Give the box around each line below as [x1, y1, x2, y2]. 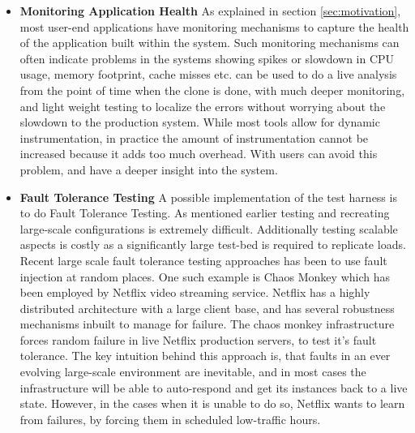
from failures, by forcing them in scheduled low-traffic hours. [19, 410, 321, 427]
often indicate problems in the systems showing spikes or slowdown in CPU [19, 49, 395, 66]
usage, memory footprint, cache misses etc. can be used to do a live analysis [19, 66, 397, 83]
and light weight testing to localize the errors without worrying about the [19, 97, 386, 114]
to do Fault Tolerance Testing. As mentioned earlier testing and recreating [19, 204, 390, 221]
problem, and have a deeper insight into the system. [19, 161, 278, 178]
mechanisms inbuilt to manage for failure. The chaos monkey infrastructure [19, 315, 395, 332]
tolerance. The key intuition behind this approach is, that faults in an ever [19, 347, 391, 364]
